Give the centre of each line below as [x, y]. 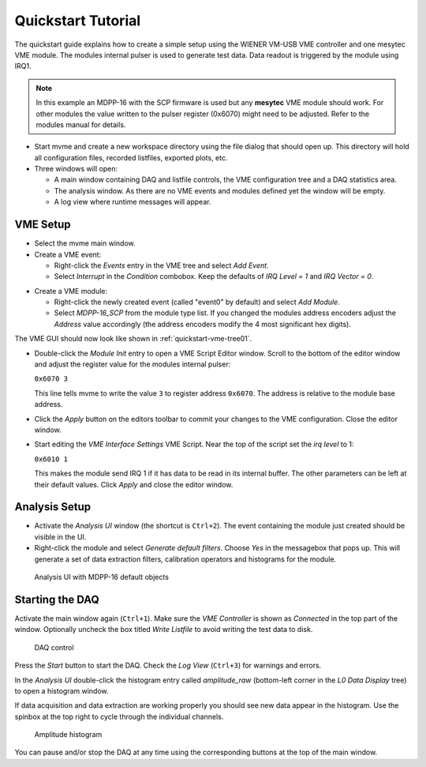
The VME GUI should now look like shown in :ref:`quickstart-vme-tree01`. [133, 339]
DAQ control [54, 647]
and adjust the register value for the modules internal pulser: [133, 364]
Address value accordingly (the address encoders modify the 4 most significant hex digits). [202, 324]
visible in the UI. [60, 536]
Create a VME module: [71, 291]
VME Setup [43, 225]
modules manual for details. [81, 124]
